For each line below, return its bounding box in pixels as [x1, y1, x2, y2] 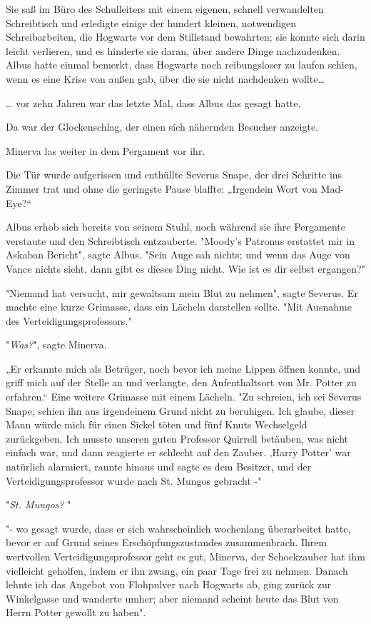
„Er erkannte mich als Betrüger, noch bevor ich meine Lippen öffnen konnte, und [6, 361, 361, 376]
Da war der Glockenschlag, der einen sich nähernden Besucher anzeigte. [6, 119, 318, 134]
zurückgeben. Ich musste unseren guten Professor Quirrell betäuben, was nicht [6, 431, 349, 446]
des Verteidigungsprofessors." [6, 313, 132, 328]
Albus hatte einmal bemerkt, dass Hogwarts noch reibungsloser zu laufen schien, [6, 57, 357, 72]
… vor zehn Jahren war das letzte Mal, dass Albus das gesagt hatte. [6, 95, 301, 110]
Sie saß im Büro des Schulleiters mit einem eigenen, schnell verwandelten [6, 1, 324, 16]
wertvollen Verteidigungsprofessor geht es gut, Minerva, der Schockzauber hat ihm [6, 549, 365, 563]
